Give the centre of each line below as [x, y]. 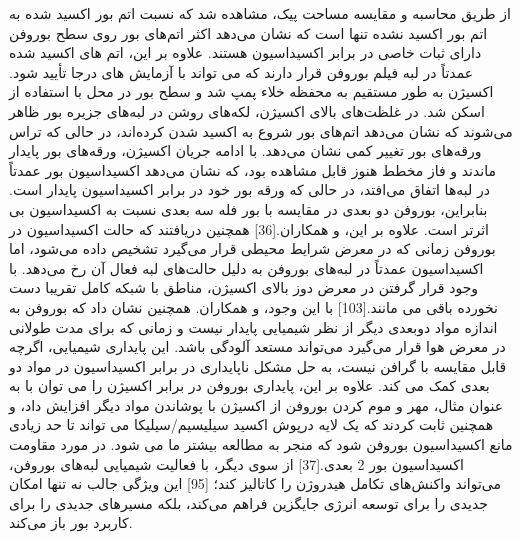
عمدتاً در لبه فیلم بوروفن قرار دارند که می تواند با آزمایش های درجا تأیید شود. [241, 71]
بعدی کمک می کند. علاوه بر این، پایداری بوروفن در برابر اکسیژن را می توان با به [249, 385]
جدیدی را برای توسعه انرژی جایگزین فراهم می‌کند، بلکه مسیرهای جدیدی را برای [249, 502]
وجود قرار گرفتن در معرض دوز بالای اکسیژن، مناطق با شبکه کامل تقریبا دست [244, 287]
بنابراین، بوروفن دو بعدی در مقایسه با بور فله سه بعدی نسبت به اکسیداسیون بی [248, 208]
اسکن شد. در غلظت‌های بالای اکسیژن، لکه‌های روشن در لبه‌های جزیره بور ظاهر [247, 110]
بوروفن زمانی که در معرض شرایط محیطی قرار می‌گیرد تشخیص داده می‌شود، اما [252, 248]
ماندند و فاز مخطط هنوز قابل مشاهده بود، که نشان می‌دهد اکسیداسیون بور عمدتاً [252, 169]
